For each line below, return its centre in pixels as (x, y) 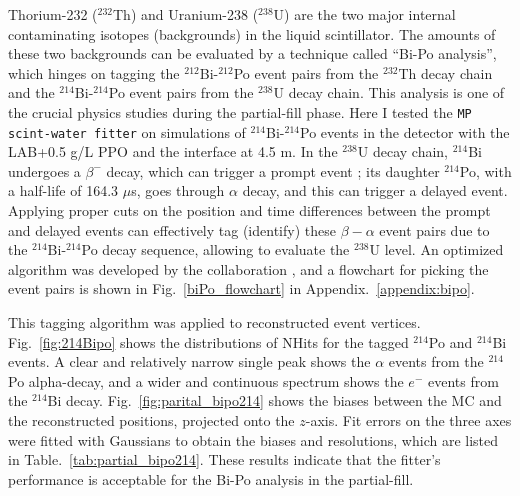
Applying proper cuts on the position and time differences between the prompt (249, 210)
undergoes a (44, 170)
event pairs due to (434, 229)
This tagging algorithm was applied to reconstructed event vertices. (214, 322)
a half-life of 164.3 (63, 190)
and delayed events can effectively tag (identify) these (172, 229)
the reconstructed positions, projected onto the (151, 420)
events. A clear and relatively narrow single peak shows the (189, 361)
